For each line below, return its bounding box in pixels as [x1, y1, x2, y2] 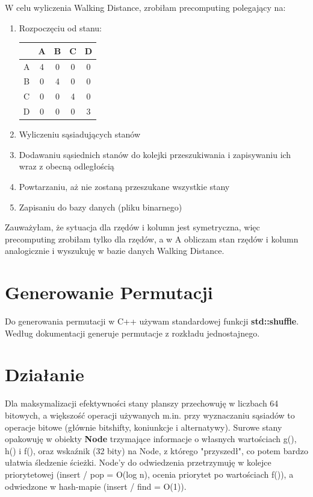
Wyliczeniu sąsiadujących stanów [19, 128, 141, 141]
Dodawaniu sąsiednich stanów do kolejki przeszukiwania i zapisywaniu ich [19, 148, 291, 160]
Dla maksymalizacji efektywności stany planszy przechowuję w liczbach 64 [5, 397, 279, 410]
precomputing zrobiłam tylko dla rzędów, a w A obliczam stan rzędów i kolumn [5, 232, 299, 245]
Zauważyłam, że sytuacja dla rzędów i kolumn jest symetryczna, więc [5, 221, 260, 233]
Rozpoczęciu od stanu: [19, 21, 102, 34]
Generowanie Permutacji [5, 280, 213, 305]
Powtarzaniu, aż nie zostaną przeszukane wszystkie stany [19, 180, 230, 192]
